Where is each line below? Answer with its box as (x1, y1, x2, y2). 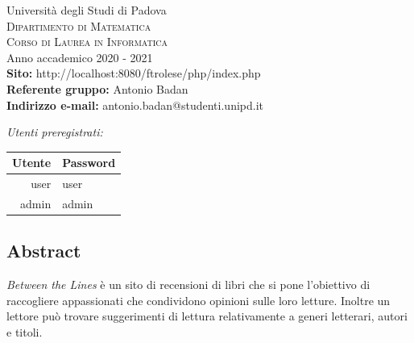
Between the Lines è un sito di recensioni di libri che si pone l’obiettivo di (6, 276, 371, 293)
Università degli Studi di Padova (6, 2, 167, 18)
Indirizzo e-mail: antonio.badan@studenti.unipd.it (6, 96, 264, 113)
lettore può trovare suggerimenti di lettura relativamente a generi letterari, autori (6, 307, 408, 324)
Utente (12, 154, 52, 171)
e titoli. (6, 324, 43, 341)
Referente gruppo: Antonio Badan (6, 80, 188, 97)
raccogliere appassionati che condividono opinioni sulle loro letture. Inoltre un (6, 291, 391, 308)
